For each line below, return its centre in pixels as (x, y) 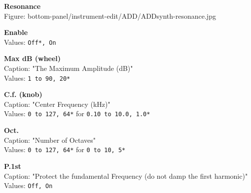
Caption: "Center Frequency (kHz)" (57, 104)
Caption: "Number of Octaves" (50, 140)
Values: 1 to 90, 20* (37, 78)
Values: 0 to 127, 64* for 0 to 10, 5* (65, 149)
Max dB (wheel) (33, 58)
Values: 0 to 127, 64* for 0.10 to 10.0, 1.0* (77, 113)
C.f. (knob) (23, 94)
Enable (16, 32)
